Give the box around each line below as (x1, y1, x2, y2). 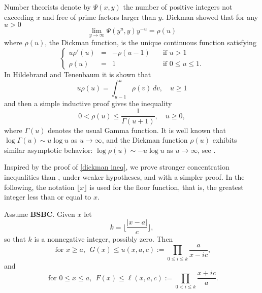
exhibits (212, 135, 237, 145)
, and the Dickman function (102, 135, 188, 145)
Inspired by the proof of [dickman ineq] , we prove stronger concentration (4, 161, 230, 172)
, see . (198, 144, 216, 155)
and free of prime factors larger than (43, 11, 156, 22)
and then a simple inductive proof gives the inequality (4, 97, 172, 108)
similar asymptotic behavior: (4, 144, 93, 155)
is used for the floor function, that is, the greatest (89, 181, 244, 192)
